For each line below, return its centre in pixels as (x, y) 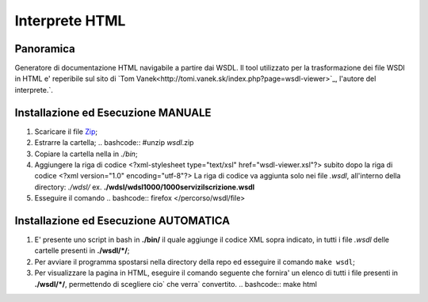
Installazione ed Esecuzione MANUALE (113, 112)
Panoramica (45, 49)
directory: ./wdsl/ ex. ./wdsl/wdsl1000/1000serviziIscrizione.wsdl (145, 187)
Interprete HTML (70, 21)
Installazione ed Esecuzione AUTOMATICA (122, 221)
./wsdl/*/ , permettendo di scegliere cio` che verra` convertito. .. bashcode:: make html (176, 284)
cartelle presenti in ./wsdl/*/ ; (82, 250)
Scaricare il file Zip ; (66, 132)
